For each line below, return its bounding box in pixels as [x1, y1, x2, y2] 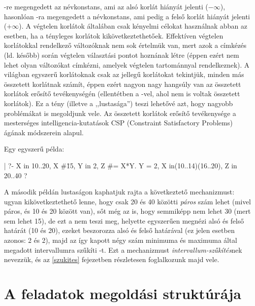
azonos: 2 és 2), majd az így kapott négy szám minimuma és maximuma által [4, 235, 237, 245]
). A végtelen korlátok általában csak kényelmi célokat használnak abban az [19, 21, 248, 31]
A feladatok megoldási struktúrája [4, 283, 241, 304]
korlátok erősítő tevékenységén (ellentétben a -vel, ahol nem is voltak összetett [4, 88, 240, 99]
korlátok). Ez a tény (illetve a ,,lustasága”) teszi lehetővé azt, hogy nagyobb [4, 98, 233, 108]
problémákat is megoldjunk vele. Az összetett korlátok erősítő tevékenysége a [4, 108, 236, 118]
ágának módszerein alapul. [4, 127, 84, 137]
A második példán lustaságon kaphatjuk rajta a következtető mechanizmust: [4, 187, 234, 197]
